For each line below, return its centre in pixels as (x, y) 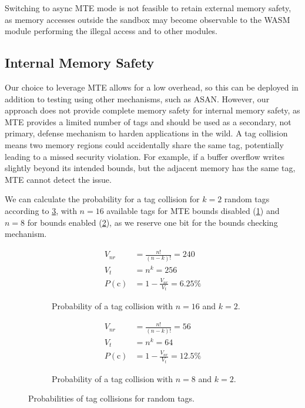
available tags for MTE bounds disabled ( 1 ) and (193, 210)
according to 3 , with (41, 210)
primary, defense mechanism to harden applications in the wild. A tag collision (146, 133)
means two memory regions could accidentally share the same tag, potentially (144, 144)
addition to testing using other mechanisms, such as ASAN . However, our (137, 98)
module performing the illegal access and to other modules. (111, 31)
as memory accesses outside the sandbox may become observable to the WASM (148, 19)
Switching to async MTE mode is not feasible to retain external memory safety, (148, 8)
